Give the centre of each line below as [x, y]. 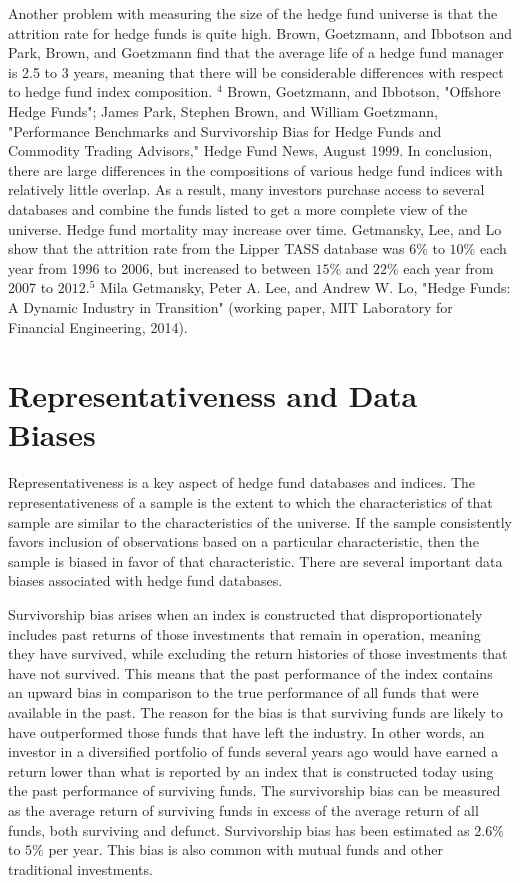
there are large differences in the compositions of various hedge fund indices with [255, 169]
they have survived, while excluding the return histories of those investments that [258, 653]
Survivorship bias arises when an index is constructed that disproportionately [245, 613]
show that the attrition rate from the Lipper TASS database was [206, 248]
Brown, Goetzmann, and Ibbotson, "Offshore [364, 91]
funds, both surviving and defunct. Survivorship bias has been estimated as [239, 829]
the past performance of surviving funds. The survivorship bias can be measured [254, 790]
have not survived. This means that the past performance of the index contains [250, 672]
